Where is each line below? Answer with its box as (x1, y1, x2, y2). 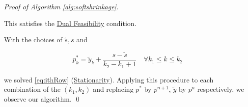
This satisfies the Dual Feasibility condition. (4, 18, 137, 28)
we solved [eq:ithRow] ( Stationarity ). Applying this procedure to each (4, 74, 214, 84)
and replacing (93, 84, 134, 94)
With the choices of (4, 34, 62, 45)
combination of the (4, 84, 61, 94)
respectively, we (197, 84, 244, 94)
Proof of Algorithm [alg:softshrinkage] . (4, 1, 119, 11)
